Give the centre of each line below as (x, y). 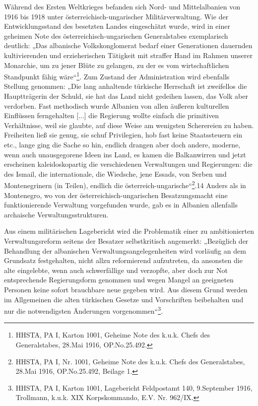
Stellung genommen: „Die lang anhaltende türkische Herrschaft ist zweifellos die (126, 86)
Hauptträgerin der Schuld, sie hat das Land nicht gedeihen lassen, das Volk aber (126, 96)
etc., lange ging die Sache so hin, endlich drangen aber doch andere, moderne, (122, 144)
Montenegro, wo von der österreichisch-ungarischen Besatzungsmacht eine (116, 195)
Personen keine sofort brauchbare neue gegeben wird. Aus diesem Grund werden (126, 289)
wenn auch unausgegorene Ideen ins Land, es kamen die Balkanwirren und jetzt (125, 154)
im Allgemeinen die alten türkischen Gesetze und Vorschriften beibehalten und (124, 299)
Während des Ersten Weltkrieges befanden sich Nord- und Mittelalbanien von (122, 6)
